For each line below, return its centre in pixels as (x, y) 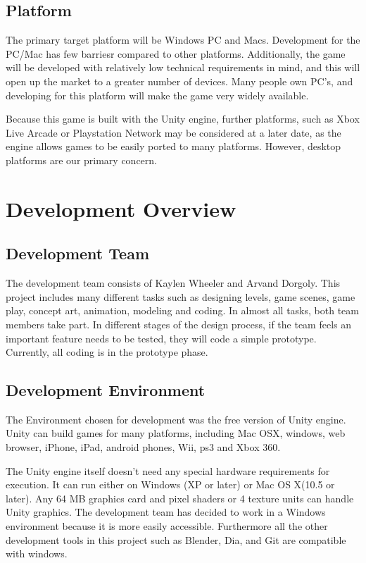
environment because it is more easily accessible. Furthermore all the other (167, 526)
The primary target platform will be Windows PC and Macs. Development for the (183, 40)
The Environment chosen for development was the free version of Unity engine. (176, 419)
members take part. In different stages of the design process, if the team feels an (179, 324)
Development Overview (121, 208)
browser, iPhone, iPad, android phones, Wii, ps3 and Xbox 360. (143, 447)
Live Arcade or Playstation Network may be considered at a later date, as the (173, 132)
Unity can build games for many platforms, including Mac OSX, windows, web (176, 433)
